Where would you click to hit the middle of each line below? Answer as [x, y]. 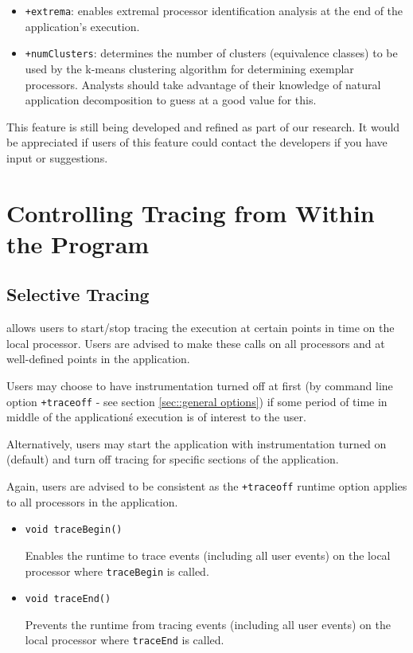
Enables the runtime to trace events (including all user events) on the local [208, 555]
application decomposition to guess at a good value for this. [171, 100]
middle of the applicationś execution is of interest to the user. [156, 417]
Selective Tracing [78, 294]
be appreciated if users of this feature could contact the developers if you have [197, 142]
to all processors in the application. [92, 501]
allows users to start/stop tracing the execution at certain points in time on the [201, 328]
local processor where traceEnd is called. [125, 640]
